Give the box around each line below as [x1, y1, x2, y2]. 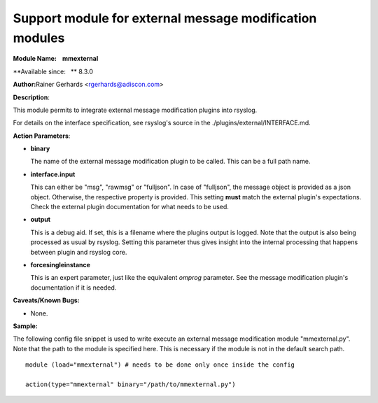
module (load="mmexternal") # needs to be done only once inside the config [25, 361, 295, 369]
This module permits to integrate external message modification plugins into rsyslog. [13, 106, 258, 114]
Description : [13, 93, 50, 101]
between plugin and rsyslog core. [30, 248, 127, 256]
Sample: [13, 322, 38, 330]
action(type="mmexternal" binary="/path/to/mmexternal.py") [25, 380, 236, 388]
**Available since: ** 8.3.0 [13, 67, 94, 76]
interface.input [30, 170, 76, 178]
